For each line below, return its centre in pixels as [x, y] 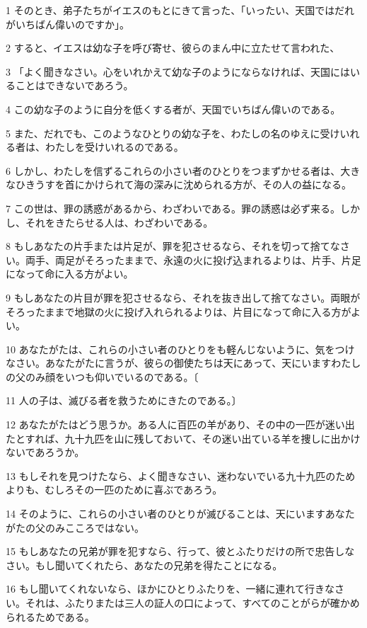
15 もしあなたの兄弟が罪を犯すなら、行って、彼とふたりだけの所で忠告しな [180, 551]
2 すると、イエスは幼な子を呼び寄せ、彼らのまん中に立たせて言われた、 [173, 48]
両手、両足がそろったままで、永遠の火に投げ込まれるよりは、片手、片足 [193, 259]
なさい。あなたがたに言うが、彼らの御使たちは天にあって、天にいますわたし [183, 363]
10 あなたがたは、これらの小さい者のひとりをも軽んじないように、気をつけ [180, 349]
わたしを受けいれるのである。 [114, 147]
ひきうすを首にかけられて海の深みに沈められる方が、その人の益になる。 [183, 184]
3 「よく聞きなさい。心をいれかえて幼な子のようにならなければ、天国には [178, 71]
